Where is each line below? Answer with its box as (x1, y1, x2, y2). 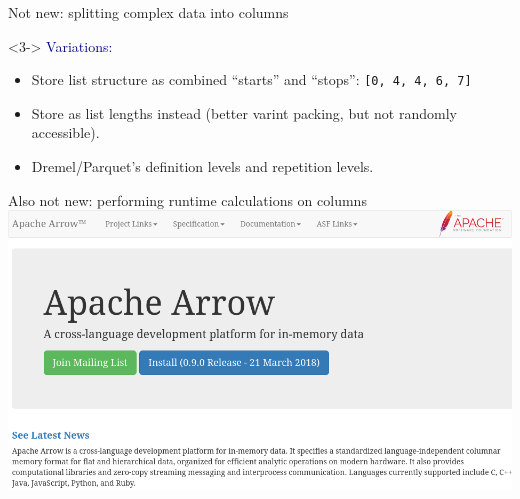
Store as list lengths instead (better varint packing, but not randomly (31, 102, 457, 123)
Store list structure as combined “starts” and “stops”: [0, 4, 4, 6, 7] (31, 69, 472, 90)
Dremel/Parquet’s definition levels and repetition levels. (31, 156, 374, 177)
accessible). (31, 122, 100, 143)
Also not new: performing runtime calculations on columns (8, 189, 367, 210)
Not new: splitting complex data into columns (8, 2, 289, 22)
